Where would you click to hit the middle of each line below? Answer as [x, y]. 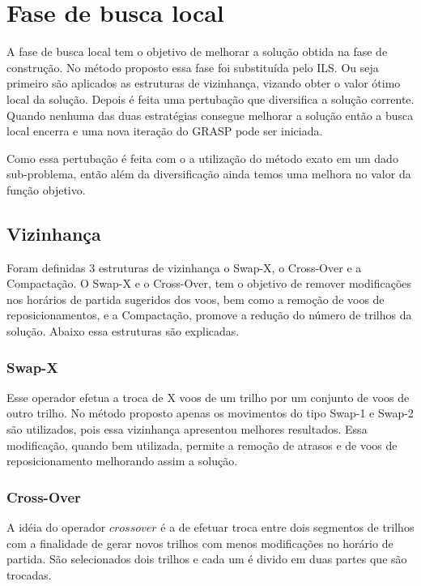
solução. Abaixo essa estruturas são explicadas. [123, 331]
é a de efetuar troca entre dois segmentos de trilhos [287, 527]
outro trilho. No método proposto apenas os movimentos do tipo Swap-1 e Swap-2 [210, 413]
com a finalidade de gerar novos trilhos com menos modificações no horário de [200, 543]
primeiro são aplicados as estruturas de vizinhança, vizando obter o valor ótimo [204, 83]
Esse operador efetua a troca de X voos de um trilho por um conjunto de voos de [208, 397]
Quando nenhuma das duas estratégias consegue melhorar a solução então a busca [210, 115]
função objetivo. [46, 189]
